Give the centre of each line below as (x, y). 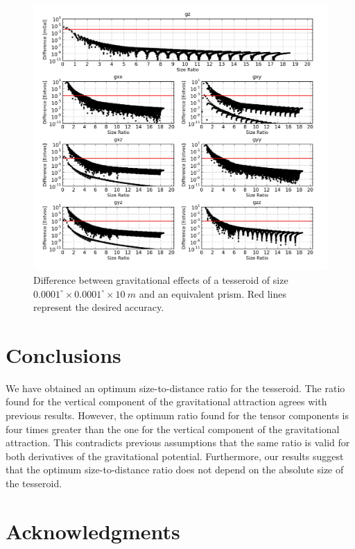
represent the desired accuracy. (99, 307)
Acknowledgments (93, 531)
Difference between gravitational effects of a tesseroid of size (161, 279)
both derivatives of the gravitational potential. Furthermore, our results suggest (175, 456)
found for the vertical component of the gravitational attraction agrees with (166, 402)
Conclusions (63, 354)
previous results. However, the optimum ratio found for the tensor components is (177, 415)
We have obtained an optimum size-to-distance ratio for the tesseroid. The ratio (175, 388)
